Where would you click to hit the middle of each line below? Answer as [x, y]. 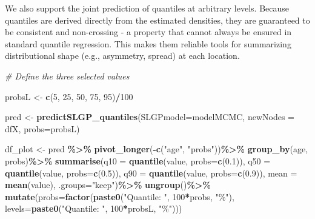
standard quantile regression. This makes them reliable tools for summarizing [148, 43]
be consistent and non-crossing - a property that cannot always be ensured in [148, 32]
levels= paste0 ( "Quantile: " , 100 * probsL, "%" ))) [94, 208]
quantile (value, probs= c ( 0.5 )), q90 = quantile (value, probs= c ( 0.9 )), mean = [151, 173]
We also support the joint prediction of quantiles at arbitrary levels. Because [147, 8]
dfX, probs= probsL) [42, 128]
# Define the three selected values [67, 76]
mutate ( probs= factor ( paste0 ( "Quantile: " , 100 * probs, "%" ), [120, 196]
